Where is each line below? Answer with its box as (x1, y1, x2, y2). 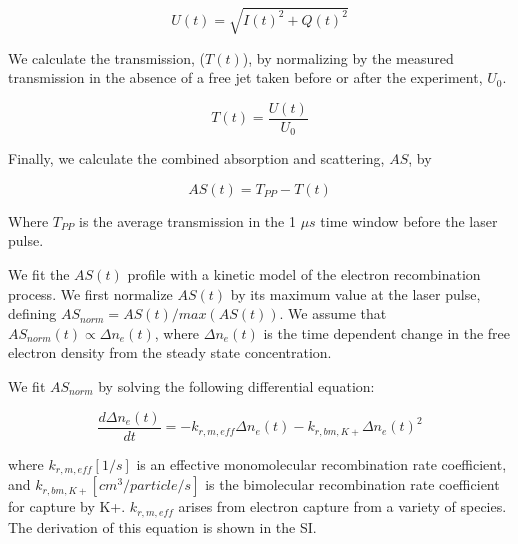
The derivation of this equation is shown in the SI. (8, 516, 317, 537)
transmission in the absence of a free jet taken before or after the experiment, (8, 67, 483, 88)
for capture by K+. (8, 496, 126, 517)
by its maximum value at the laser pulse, (230, 283, 481, 304)
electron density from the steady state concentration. (8, 342, 332, 363)
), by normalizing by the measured (242, 47, 454, 68)
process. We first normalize (8, 283, 173, 304)
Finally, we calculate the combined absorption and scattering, (8, 148, 385, 169)
